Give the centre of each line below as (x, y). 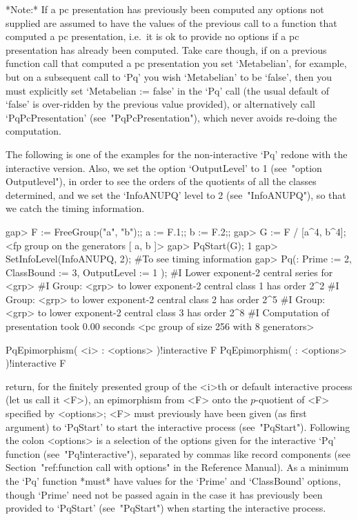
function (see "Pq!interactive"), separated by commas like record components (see (178, 453)
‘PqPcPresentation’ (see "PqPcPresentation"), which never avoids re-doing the (171, 117)
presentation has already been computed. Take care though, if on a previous (166, 49)
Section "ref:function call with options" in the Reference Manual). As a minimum (177, 467)
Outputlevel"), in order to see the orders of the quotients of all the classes (161, 181)
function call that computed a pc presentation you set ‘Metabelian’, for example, (176, 63)
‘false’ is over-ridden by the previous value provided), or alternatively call (160, 104)
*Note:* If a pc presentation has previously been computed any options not (165, 9)
